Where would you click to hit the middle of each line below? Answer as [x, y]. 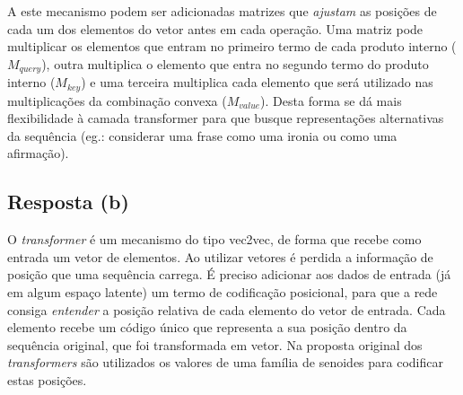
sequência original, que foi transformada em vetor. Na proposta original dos [215, 344]
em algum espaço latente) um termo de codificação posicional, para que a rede [223, 292]
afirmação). [38, 153]
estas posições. [47, 380]
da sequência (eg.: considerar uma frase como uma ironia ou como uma [202, 135]
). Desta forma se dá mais [331, 100]
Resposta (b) [68, 202]
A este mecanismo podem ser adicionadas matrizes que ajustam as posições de [222, 11]
